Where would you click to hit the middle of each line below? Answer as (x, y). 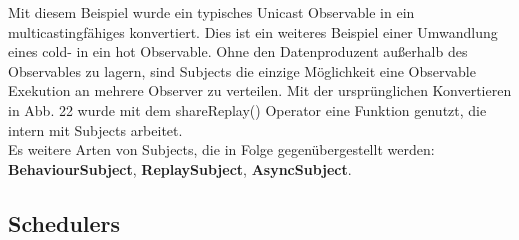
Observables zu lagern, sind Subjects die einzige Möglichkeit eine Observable (242, 70)
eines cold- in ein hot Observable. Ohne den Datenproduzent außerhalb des (238, 51)
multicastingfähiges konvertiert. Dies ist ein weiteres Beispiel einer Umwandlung (253, 31)
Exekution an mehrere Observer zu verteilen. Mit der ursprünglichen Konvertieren (260, 90)
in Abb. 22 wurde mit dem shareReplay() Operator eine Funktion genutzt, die (247, 109)
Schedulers (64, 222)
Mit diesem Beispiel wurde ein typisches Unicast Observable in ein (211, 12)
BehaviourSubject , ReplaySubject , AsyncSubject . (180, 168)
